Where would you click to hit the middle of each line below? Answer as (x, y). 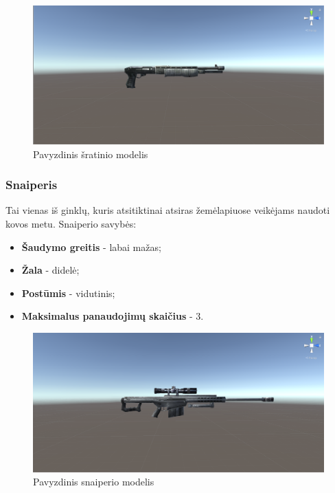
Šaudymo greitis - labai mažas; (91, 246)
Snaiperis (32, 185)
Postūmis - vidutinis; (68, 293)
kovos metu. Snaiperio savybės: (71, 224)
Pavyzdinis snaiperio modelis (94, 482)
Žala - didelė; (50, 270)
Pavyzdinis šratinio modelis (91, 154)
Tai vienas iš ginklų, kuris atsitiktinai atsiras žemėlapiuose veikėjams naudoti (168, 210)
